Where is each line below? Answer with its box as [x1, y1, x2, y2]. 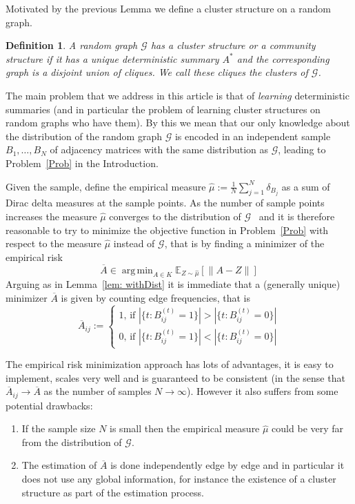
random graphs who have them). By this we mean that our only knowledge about [6, 115, 350, 130]
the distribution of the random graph [6, 128, 162, 143]
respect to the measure [6, 236, 102, 251]
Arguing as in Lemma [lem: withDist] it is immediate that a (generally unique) [6, 277, 341, 291]
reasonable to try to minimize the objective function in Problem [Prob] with [6, 222, 329, 237]
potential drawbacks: [6, 398, 93, 412]
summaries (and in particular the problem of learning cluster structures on [6, 101, 321, 116]
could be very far [272, 421, 344, 436]
